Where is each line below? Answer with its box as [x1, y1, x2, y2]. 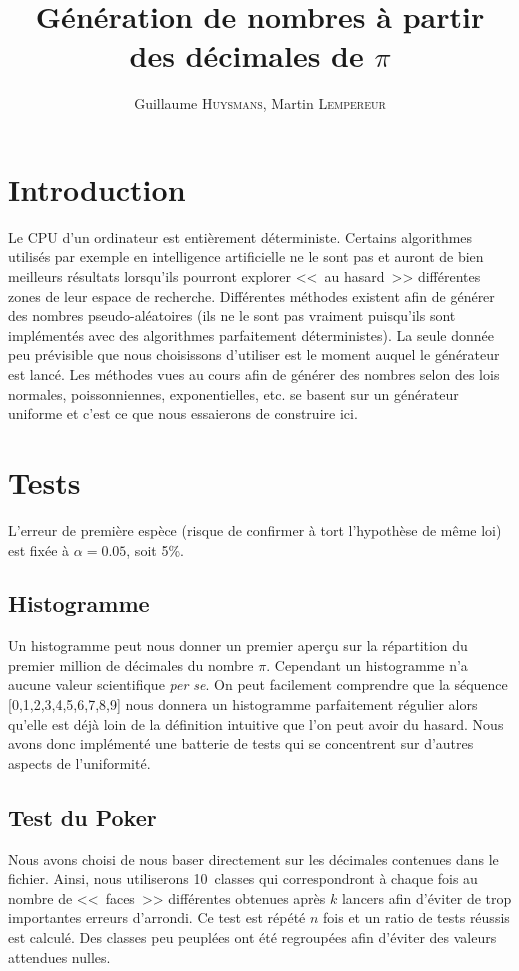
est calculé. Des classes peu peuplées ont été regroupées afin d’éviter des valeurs [8, 927, 497, 948]
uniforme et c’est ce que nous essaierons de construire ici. [8, 403, 358, 424]
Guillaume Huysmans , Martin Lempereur [134, 93, 386, 114]
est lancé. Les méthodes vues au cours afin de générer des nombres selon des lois [8, 364, 500, 384]
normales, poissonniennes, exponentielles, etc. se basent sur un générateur [8, 383, 459, 404]
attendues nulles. [8, 946, 111, 967]
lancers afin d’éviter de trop [341, 887, 512, 908]
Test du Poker [8, 801, 157, 832]
